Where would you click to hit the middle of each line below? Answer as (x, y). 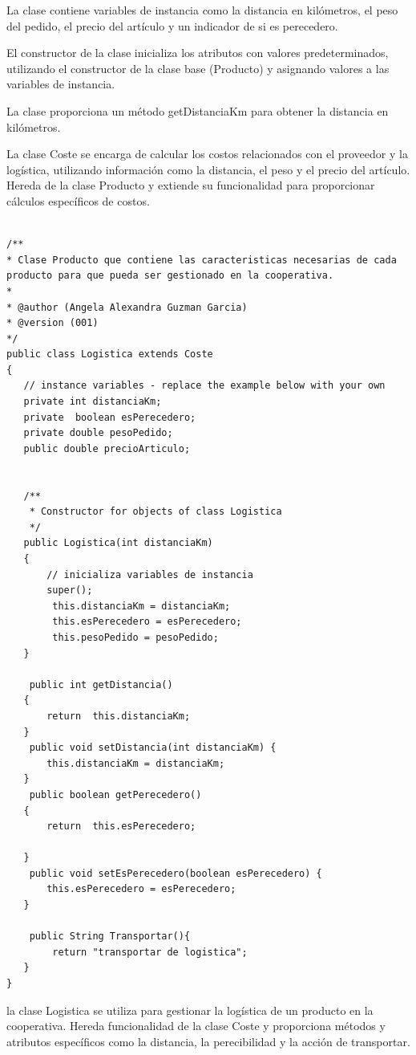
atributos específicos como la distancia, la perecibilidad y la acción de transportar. (208, 1041)
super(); (70, 591)
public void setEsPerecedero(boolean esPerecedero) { (176, 873)
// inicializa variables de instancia (150, 574)
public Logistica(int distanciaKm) (118, 543)
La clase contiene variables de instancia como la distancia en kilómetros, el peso (202, 10)
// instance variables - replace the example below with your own (204, 386)
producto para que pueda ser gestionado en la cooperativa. (170, 276)
